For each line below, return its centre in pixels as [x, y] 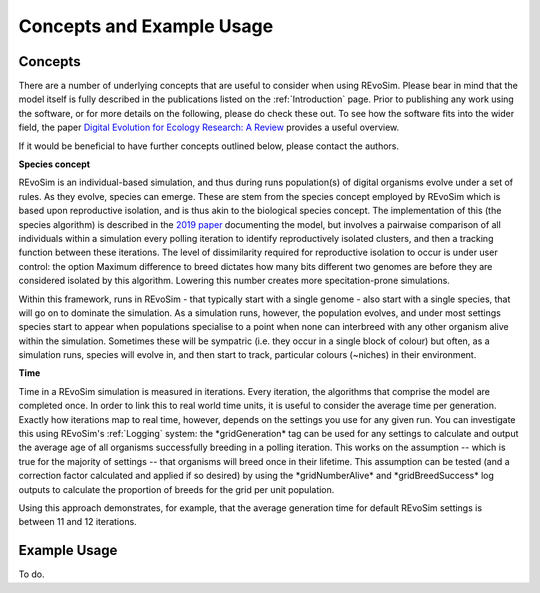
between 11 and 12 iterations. [77, 522]
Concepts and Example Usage [146, 26]
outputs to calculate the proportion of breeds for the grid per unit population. [176, 489]
